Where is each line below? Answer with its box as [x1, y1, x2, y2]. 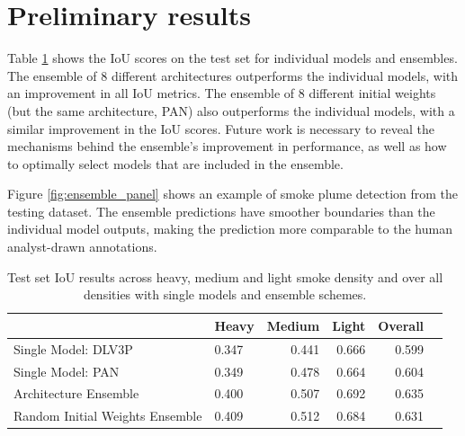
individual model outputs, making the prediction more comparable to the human [7, 219, 452, 238]
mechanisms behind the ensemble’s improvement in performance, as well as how [7, 137, 447, 156]
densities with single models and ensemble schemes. [83, 285, 367, 304]
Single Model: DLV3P [13, 339, 133, 358]
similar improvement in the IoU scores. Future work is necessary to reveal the [7, 119, 434, 138]
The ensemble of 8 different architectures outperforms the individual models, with [7, 66, 459, 85]
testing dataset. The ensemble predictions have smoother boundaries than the [7, 201, 435, 220]
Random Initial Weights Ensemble [13, 406, 202, 425]
